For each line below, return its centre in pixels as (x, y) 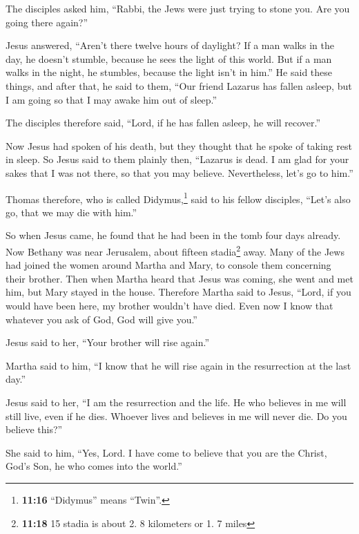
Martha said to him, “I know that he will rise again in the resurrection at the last (178, 365)
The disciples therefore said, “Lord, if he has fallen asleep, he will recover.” (163, 123)
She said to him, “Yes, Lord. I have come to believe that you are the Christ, (166, 452)
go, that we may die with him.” (71, 212)
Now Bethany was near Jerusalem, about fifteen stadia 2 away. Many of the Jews (175, 250)
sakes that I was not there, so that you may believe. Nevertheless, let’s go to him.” (179, 172)
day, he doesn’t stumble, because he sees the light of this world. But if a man (169, 58)
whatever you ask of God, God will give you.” (101, 319)
